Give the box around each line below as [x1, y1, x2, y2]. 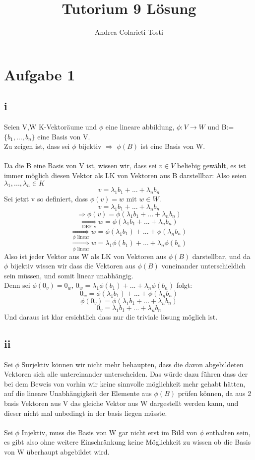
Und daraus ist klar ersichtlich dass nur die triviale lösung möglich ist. [4, 311, 218, 322]
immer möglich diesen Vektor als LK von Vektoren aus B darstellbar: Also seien [4, 170, 247, 181]
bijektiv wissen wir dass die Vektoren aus [10, 261, 135, 271]
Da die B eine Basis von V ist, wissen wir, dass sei [4, 160, 157, 171]
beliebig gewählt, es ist [177, 160, 246, 171]
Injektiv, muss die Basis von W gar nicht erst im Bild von [21, 427, 197, 437]
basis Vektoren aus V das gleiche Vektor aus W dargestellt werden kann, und [4, 397, 239, 408]
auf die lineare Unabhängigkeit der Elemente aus [4, 388, 152, 398]
